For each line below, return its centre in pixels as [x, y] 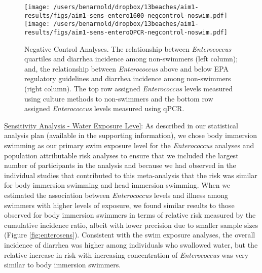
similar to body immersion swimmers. [63, 265]
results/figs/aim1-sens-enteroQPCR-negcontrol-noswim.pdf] [126, 32]
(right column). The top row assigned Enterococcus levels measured [128, 88]
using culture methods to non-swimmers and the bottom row [119, 98]
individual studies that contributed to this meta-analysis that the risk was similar [131, 175]
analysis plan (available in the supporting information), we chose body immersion [131, 135]
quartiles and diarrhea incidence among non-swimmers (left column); [131, 59]
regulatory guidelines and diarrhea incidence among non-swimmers [128, 78]
